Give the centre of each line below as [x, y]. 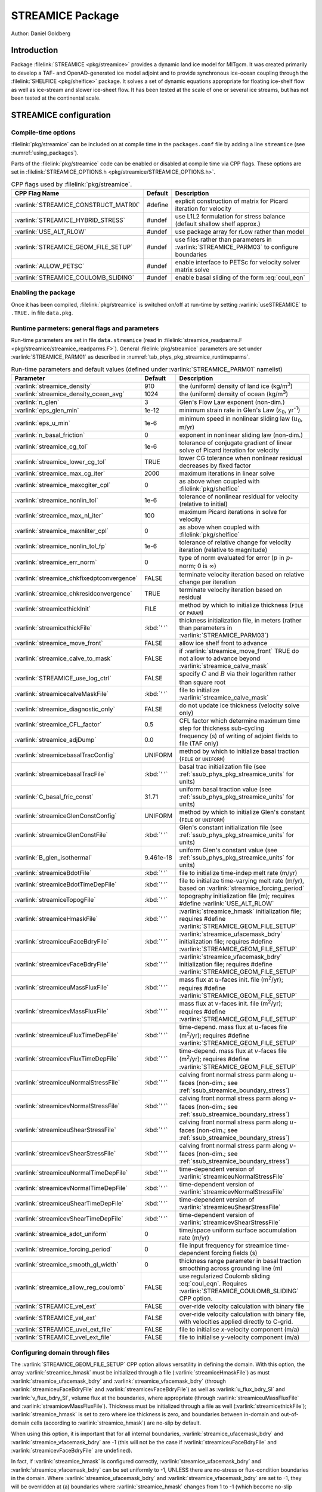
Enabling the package [43, 292]
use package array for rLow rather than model [240, 232]
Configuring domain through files [61, 1352]
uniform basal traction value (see [225, 789]
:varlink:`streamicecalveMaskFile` [62, 693]
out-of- [290, 1414]
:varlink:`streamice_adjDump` [55, 739]
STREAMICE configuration [61, 115]
